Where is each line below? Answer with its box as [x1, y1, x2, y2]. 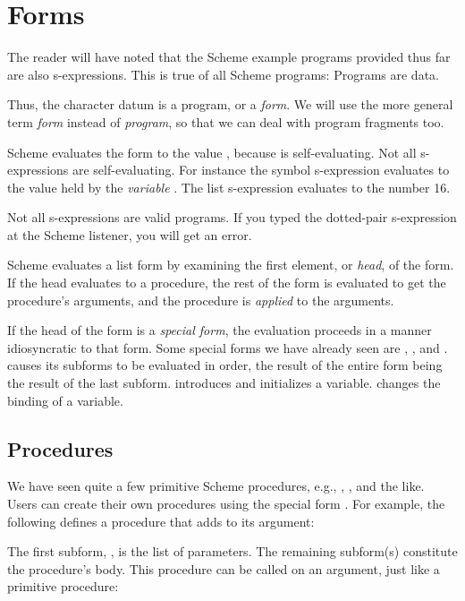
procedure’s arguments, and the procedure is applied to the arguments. [7, 290, 394, 309]
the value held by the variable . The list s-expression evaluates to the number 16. [7, 177, 451, 196]
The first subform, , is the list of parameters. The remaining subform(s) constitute [7, 542, 458, 561]
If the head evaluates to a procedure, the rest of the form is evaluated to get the [7, 273, 446, 292]
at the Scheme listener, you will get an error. [7, 225, 252, 244]
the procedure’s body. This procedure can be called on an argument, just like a [7, 559, 440, 578]
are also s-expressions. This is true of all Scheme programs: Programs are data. [7, 64, 439, 83]
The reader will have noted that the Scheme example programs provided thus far [7, 47, 451, 66]
